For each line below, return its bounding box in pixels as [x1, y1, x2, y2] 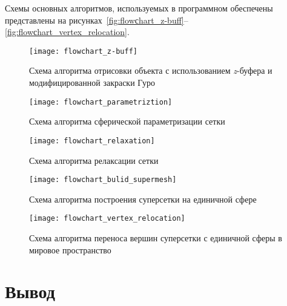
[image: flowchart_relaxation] [29, 136, 155, 145]
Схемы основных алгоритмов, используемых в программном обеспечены [5, 2, 273, 14]
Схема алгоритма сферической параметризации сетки [29, 115, 225, 128]
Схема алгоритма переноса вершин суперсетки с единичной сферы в [29, 232, 282, 244]
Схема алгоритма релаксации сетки [29, 154, 159, 166]
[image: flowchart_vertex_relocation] [29, 214, 185, 223]
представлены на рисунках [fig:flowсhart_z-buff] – [5, 13, 188, 26]
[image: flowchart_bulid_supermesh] [29, 175, 177, 184]
